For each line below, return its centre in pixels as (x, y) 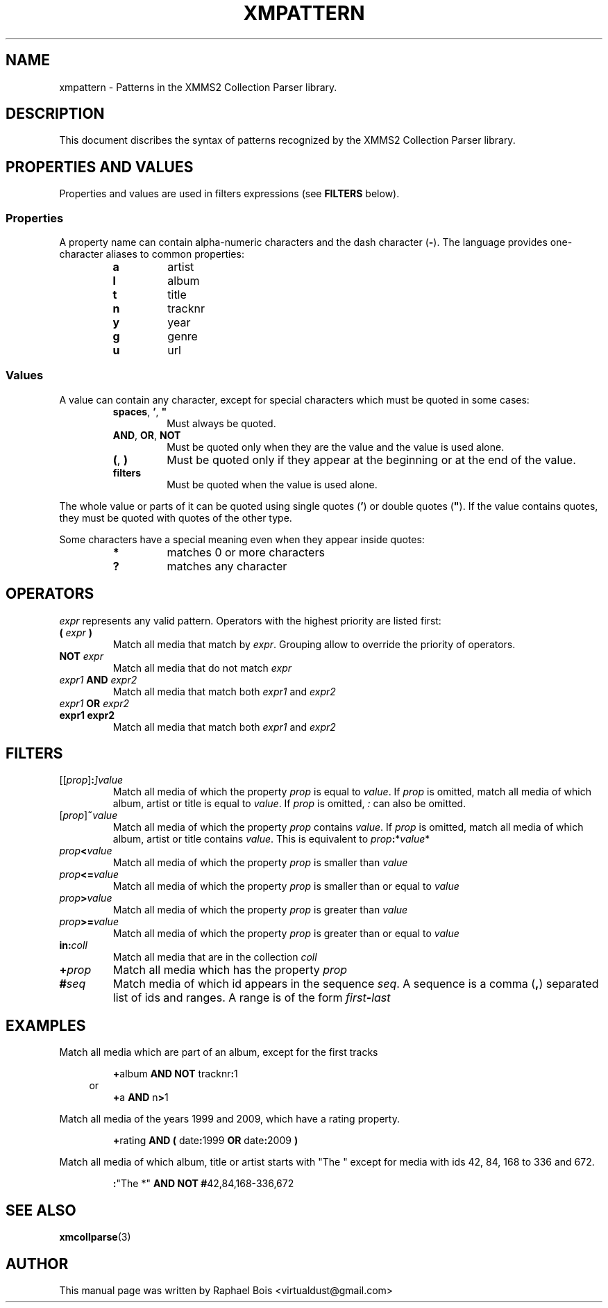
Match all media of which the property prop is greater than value (260, 910)
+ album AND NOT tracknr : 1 (175, 1074)
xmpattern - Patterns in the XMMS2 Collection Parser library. (198, 87)
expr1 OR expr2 (94, 703)
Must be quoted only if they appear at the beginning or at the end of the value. (371, 460)
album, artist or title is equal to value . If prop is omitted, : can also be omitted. (289, 804)
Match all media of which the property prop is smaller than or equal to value (286, 886)
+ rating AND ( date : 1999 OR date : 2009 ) (205, 1141)
